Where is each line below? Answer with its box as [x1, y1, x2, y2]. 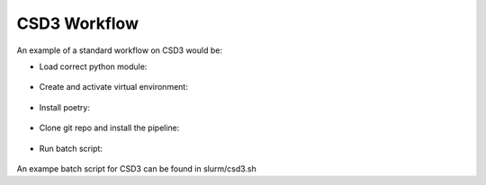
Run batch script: [39, 143, 103, 154]
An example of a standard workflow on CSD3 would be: [16, 45, 222, 56]
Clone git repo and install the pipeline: [39, 122, 180, 134]
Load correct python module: [39, 61, 148, 72]
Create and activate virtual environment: [39, 82, 188, 92]
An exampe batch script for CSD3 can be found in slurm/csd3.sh [16, 163, 256, 174]
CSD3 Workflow [16, 13, 139, 33]
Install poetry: [39, 101, 90, 112]
